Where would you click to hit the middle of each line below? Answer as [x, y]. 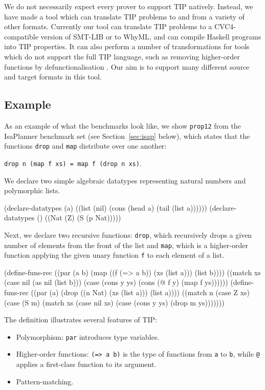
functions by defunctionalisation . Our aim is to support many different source [127, 66]
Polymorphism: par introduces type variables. [88, 336]
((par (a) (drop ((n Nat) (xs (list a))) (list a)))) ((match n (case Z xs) [140, 292]
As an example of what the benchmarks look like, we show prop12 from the [123, 125]
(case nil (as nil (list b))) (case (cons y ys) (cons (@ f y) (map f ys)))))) [116, 282]
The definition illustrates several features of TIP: [81, 320]
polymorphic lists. [32, 190]
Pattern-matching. [45, 381]
